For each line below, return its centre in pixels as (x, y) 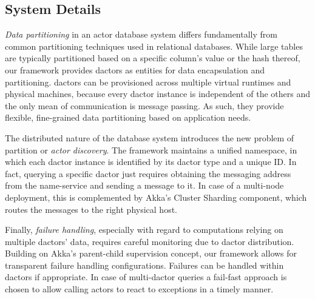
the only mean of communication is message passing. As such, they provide (144, 105)
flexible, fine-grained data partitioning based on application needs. (128, 117)
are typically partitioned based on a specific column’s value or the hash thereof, (153, 58)
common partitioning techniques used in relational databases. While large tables (154, 46)
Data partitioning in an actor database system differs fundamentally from (141, 34)
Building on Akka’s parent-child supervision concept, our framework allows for (151, 253)
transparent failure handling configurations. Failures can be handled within (144, 265)
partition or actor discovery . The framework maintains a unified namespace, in (151, 149)
